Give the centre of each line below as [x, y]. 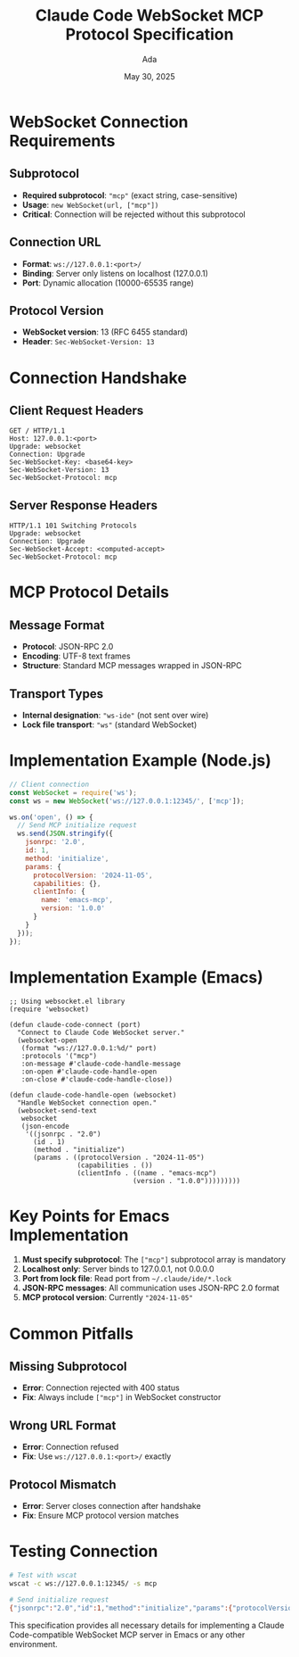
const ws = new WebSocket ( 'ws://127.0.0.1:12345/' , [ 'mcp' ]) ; [127, 801]
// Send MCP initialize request [77, 825]
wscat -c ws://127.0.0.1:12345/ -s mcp [83, 1583]
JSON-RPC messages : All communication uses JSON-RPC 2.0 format [151, 1288]
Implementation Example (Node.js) [140, 761]
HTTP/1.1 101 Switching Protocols [73, 526]
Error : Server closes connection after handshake [112, 1506]
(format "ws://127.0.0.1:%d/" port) [89, 1048]
